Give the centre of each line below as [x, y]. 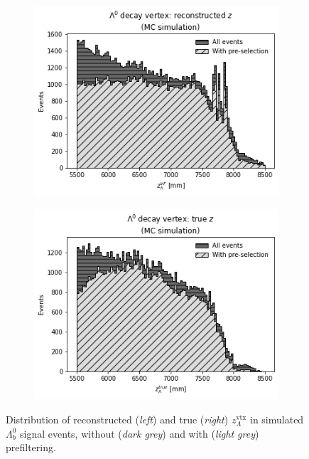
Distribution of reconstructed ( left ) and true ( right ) [117, 419]
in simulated [277, 419]
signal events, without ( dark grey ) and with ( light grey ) [140, 433]
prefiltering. [31, 447]
